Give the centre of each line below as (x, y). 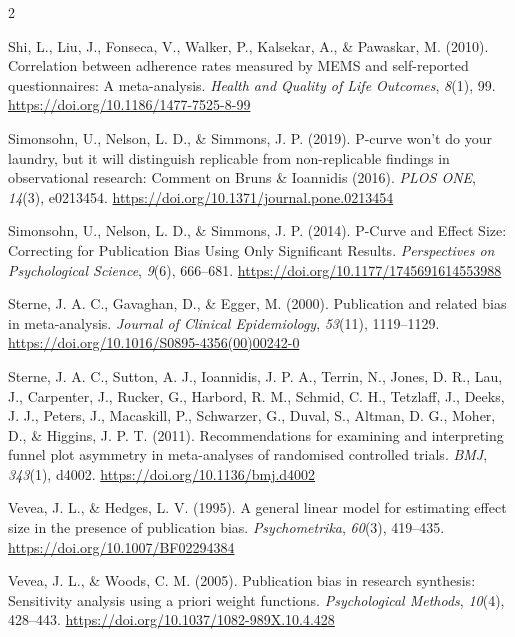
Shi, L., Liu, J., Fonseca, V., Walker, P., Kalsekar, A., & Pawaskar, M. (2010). (248, 45)
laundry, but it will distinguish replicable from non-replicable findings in (229, 157)
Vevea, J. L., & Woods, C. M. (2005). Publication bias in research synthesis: (242, 580)
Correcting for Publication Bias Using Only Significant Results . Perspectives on (251, 249)
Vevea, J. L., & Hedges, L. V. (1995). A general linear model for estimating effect (257, 507)
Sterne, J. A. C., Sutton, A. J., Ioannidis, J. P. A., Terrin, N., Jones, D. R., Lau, (255, 375)
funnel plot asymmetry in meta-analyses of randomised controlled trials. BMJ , (248, 454)
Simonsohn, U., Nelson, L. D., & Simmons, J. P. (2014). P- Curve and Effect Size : (257, 230)
